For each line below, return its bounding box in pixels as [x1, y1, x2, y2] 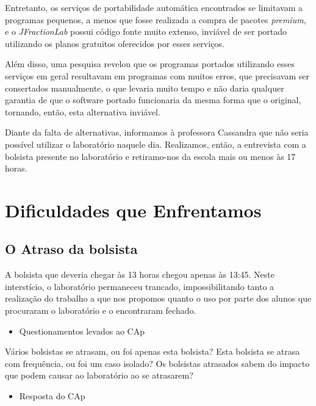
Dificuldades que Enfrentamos [5, 197, 262, 222]
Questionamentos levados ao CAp [19, 324, 145, 337]
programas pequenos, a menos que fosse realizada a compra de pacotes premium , [5, 13, 306, 26]
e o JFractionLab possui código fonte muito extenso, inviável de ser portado [5, 25, 287, 38]
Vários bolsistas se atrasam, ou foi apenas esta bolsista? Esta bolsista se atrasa [5, 345, 300, 358]
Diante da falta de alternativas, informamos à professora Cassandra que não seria [5, 126, 309, 139]
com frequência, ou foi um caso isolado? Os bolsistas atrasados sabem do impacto [5, 357, 310, 369]
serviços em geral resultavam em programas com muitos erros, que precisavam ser [5, 69, 310, 82]
